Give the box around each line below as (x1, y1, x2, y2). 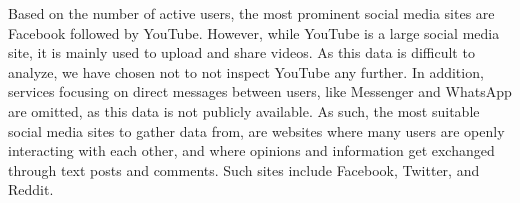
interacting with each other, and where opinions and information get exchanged (8, 140, 495, 161)
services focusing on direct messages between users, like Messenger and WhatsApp (8, 81, 512, 102)
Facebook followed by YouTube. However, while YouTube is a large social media (8, 22, 500, 43)
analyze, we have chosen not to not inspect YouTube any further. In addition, (8, 61, 484, 82)
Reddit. (8, 179, 54, 200)
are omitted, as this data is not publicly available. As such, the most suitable (8, 100, 480, 121)
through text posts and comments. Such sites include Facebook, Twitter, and (8, 159, 480, 180)
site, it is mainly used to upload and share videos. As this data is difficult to (8, 42, 475, 63)
